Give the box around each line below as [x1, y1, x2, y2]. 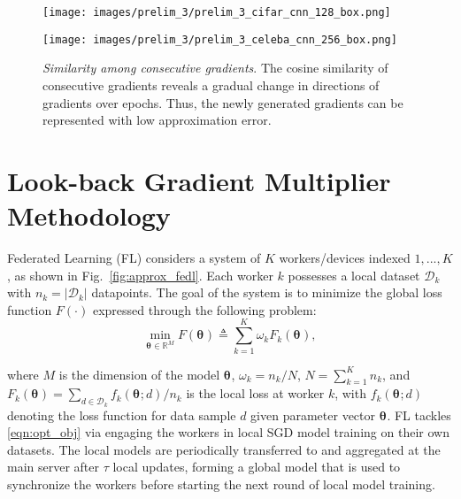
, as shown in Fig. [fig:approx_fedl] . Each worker [7, 265, 273, 284]
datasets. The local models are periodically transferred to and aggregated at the [7, 440, 441, 458]
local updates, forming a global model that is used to [112, 457, 401, 476]
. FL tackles [387, 405, 451, 424]
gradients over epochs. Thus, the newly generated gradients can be [42, 93, 403, 111]
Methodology [7, 197, 171, 234]
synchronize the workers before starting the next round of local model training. [7, 474, 435, 493]
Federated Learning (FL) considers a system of [7, 249, 261, 266]
